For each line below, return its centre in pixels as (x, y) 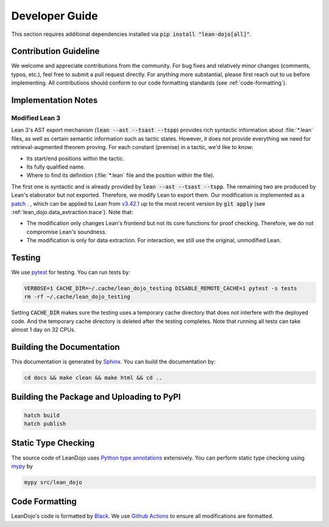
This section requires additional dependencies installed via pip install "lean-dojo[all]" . (132, 34)
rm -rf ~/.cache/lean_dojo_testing (77, 297)
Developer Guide (55, 16)
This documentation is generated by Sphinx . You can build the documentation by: (113, 361)
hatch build (42, 415)
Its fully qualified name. (56, 167)
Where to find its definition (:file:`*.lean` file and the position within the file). (120, 175)
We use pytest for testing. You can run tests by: (71, 272)
